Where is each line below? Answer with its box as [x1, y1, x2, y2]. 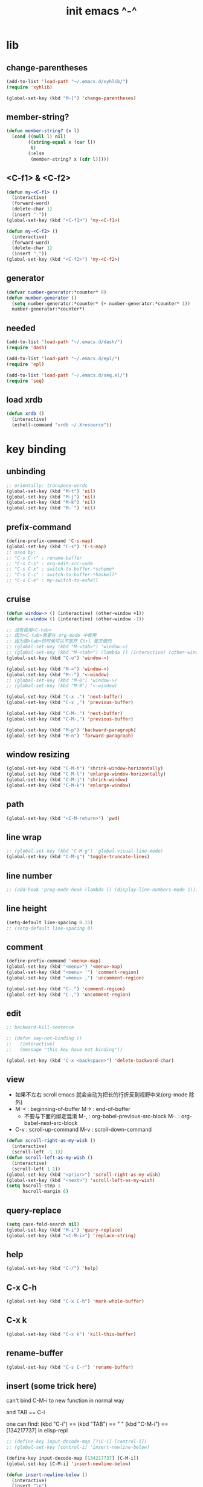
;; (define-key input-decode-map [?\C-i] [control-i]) [6, 1438, 147, 1445]
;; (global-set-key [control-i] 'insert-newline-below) [6, 1445, 150, 1451]
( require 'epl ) [6, 361, 45, 368]
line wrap [6, 832, 42, 842]
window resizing [6, 749, 70, 759]
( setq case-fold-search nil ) [6, 1221, 80, 1227]
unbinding [6, 466, 46, 477]
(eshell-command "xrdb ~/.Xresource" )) [11, 421, 112, 428]
